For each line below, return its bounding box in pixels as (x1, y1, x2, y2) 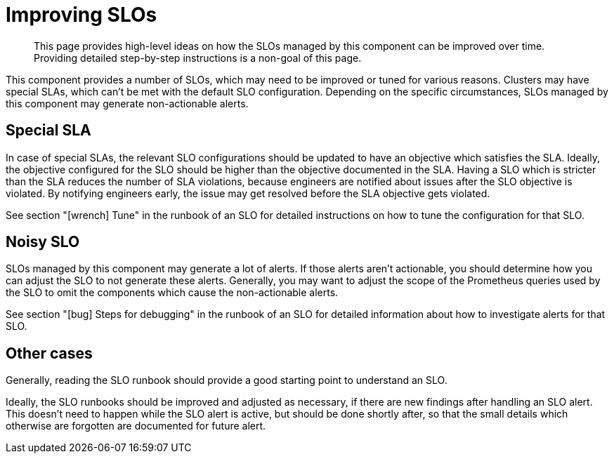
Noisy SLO (6, 233, 80, 251)
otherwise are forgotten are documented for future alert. (6, 420, 266, 432)
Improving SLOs (6, 3, 157, 27)
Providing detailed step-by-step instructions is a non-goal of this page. (34, 51, 362, 64)
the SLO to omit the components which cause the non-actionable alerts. (6, 286, 339, 299)
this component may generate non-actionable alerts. (6, 97, 249, 109)
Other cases (6, 344, 93, 362)
